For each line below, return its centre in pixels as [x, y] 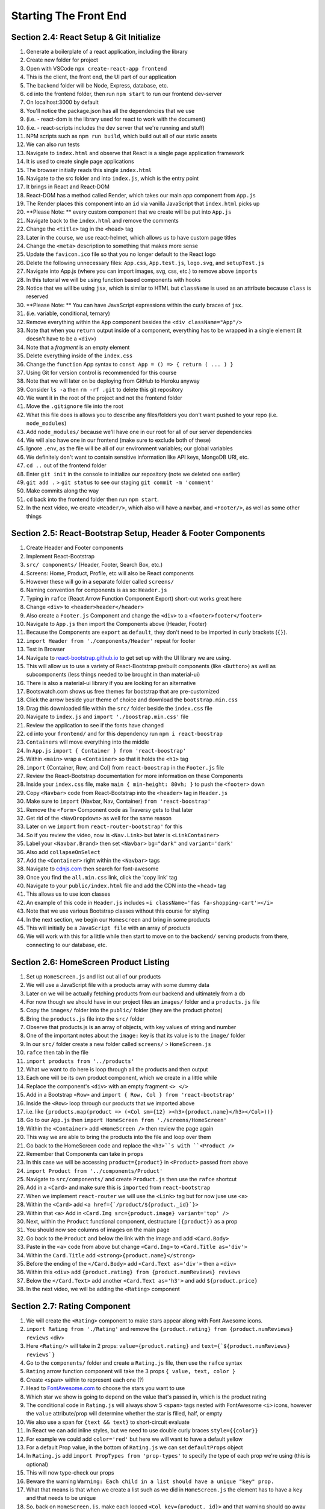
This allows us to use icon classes [68, 894]
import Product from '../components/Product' [94, 1171]
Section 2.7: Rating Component [71, 1306]
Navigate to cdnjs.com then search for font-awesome [92, 869]
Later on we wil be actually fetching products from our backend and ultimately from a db [136, 994]
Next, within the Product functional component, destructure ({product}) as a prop [132, 1222]
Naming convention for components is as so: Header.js [97, 590]
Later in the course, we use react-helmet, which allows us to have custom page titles [131, 237]
